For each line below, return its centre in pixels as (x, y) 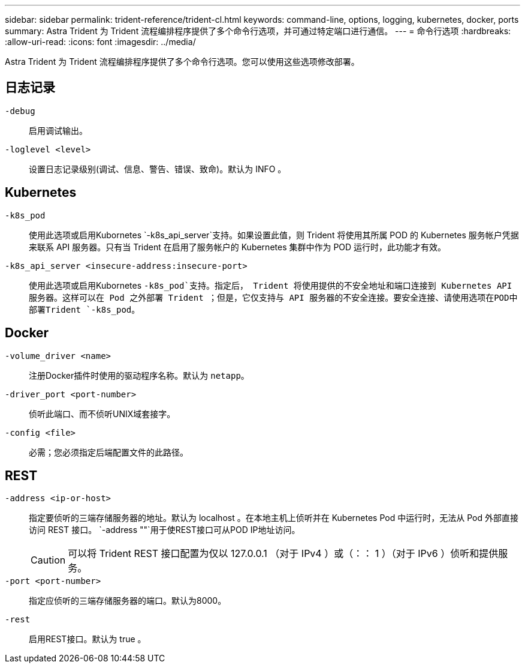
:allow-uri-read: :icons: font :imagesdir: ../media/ (100, 42)
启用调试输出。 (58, 130)
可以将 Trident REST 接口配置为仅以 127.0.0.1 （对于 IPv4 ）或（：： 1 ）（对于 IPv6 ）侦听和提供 (283, 554)
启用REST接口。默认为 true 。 (87, 639)
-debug (20, 111)
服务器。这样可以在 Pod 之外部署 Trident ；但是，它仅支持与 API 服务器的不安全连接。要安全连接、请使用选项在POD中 (273, 297)
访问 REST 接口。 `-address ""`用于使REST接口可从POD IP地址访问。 (165, 530)
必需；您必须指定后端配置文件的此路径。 (108, 452)
